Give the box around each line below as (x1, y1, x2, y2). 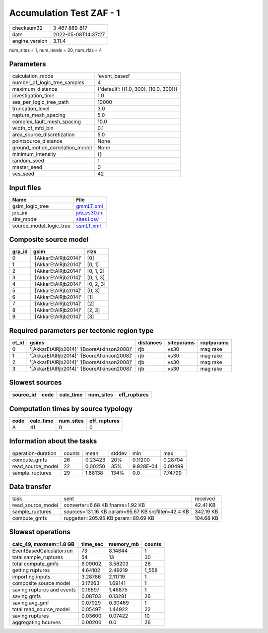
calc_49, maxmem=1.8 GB (12, 541, 74, 548)
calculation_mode (12, 72, 54, 79)
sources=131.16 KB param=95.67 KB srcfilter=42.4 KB (64, 508, 190, 515)
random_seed (12, 157, 44, 164)
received (194, 495, 215, 502)
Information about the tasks (9, 437, 97, 445)
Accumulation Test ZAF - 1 (9, 7, 120, 18)
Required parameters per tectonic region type (9, 326, 154, 335)
